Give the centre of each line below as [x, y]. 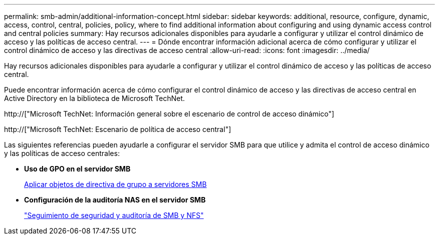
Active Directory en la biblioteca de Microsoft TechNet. [94, 98]
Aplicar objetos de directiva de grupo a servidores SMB [116, 184]
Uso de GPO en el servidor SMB [77, 169]
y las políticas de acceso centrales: [62, 153]
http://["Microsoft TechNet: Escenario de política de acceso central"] [118, 129]
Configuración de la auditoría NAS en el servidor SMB [115, 200]
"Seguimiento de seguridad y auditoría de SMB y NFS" [114, 215]
